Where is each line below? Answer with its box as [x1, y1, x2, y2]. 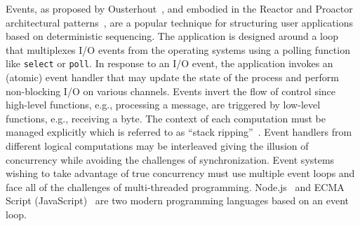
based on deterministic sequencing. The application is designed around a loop [6, 29, 339, 43]
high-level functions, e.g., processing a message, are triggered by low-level [6, 97, 321, 112]
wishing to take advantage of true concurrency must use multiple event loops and [6, 166, 355, 181]
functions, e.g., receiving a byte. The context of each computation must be [6, 111, 326, 125]
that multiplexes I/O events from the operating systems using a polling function [6, 42, 350, 57]
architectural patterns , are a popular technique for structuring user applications [6, 15, 354, 29]
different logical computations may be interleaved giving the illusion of [6, 139, 309, 153]
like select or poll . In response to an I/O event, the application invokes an [6, 56, 333, 71]
